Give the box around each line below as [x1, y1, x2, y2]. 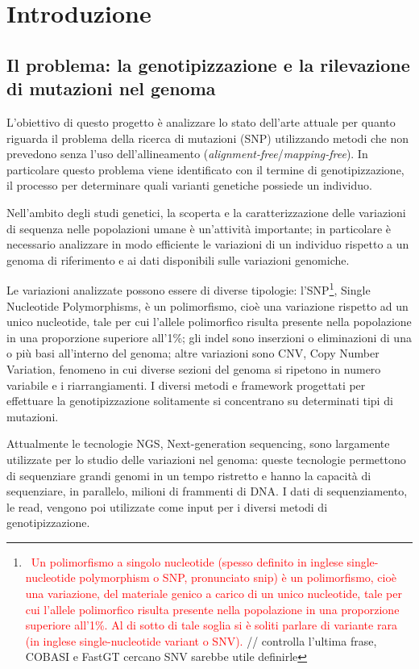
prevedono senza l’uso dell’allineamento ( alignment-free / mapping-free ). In [6, 145, 368, 162]
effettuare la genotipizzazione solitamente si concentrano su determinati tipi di [6, 392, 393, 409]
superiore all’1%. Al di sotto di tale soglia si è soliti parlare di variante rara [25, 617, 397, 633]
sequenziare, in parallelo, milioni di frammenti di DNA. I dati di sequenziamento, [6, 483, 408, 500]
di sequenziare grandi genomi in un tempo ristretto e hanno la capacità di [6, 466, 371, 483]
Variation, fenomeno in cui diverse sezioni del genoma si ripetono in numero [6, 360, 381, 377]
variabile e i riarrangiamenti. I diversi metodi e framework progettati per [6, 376, 366, 393]
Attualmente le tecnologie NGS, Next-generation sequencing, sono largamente [6, 435, 390, 452]
